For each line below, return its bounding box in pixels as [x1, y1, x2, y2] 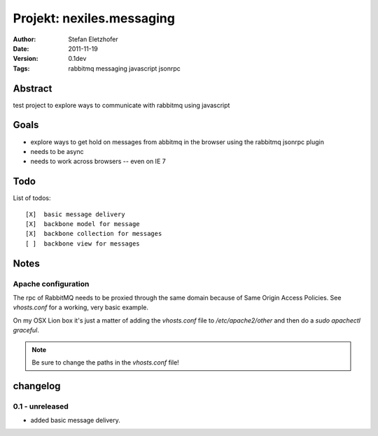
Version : [13, 55, 38, 63]
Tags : [13, 64, 30, 73]
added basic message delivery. [30, 416, 120, 425]
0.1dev [68, 55, 87, 63]
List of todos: [13, 194, 51, 202]
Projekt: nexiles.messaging [13, 10, 175, 26]
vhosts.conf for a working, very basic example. [13, 303, 148, 311]
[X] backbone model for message [25, 220, 140, 227]
